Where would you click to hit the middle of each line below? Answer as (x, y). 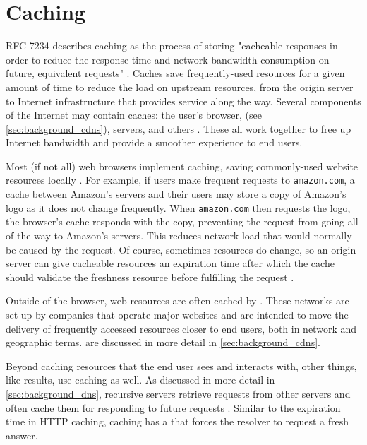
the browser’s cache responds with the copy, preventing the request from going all (182, 221)
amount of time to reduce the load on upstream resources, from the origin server (180, 87)
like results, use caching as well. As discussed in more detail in (140, 380)
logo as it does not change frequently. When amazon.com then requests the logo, (178, 207)
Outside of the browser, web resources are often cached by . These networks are (178, 301)
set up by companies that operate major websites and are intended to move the (177, 314)
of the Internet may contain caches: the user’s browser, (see (134, 115)
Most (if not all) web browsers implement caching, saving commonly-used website (182, 166)
